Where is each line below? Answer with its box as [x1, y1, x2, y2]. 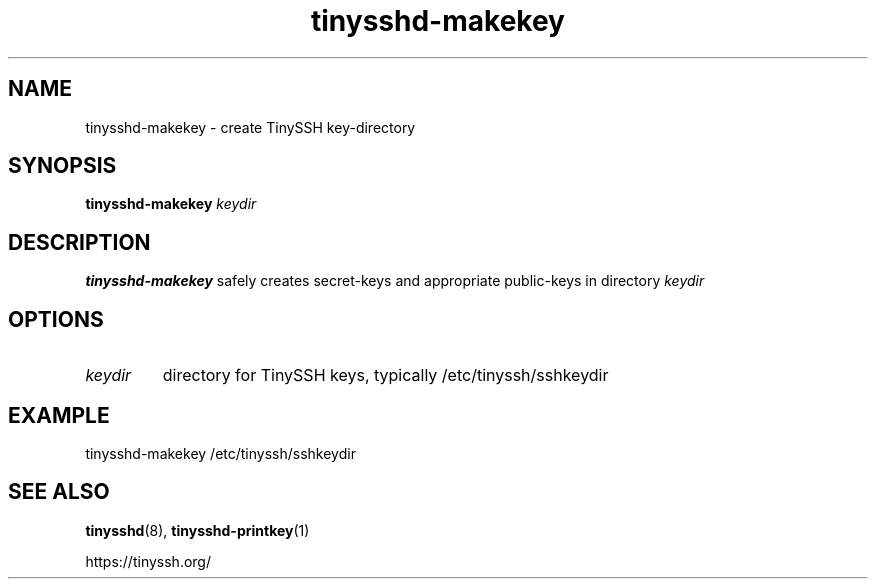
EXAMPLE [8, 402, 110, 428]
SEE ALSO [8, 479, 110, 505]
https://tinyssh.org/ [85, 552, 211, 570]
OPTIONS [8, 306, 104, 332]
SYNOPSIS [8, 153, 117, 179]
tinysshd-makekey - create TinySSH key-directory [85, 118, 416, 136]
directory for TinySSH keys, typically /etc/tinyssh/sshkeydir [162, 365, 609, 386]
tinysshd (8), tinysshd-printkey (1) [85, 521, 310, 539]
